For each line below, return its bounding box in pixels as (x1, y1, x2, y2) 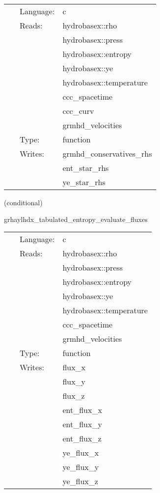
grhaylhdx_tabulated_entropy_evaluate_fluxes (4, 214, 148, 224)
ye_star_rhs (62, 176, 106, 188)
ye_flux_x (62, 447, 99, 459)
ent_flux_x (62, 404, 102, 416)
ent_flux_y (62, 418, 102, 430)
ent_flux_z (62, 433, 102, 444)
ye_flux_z (62, 475, 98, 487)
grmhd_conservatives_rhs (62, 148, 152, 159)
